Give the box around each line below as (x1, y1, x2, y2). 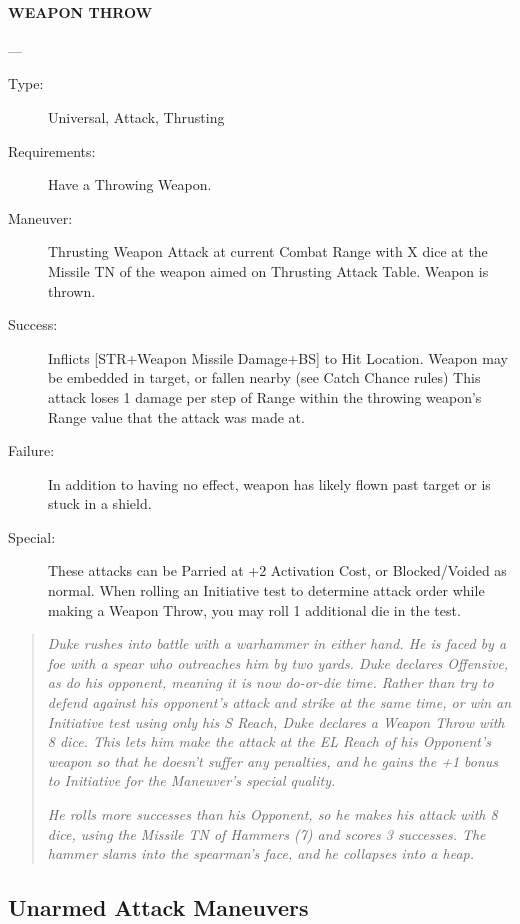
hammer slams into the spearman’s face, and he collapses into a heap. (47, 843, 474, 864)
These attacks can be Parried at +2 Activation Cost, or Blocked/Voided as (48, 560, 507, 581)
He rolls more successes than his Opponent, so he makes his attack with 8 (47, 804, 498, 825)
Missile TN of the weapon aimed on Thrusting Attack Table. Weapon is (48, 260, 489, 281)
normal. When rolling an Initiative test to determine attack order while (48, 580, 485, 601)
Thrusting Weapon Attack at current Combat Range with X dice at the (48, 241, 488, 262)
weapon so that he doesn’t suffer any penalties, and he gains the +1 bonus (47, 750, 499, 771)
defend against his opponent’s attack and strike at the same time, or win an (47, 692, 512, 713)
